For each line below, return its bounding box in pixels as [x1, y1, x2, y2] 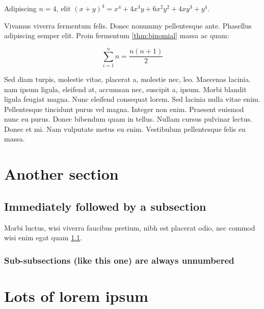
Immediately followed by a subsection [4, 198, 206, 214]
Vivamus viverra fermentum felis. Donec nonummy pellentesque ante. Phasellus [4, 20, 252, 31]
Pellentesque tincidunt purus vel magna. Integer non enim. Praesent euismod [4, 103, 244, 114]
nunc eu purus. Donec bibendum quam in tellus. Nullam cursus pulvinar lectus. [4, 114, 252, 124]
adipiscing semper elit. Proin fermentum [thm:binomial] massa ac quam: [4, 30, 229, 41]
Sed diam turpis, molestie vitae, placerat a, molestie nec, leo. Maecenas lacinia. [4, 73, 251, 84]
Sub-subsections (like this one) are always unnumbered [4, 254, 234, 266]
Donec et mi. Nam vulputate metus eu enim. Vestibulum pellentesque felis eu [4, 123, 246, 134]
